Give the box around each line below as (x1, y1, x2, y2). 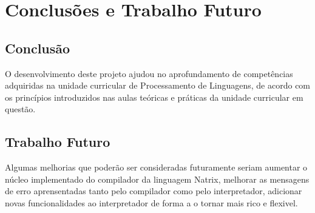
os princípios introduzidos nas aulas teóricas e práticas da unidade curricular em (5, 90, 303, 103)
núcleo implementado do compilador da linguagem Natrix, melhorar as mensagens (5, 172, 310, 185)
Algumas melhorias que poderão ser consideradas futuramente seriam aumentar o (5, 161, 308, 174)
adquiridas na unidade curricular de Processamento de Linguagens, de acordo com (5, 79, 311, 92)
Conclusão (5, 38, 70, 57)
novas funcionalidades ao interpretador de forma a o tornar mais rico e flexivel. (5, 196, 298, 209)
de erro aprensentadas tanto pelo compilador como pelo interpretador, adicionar (5, 184, 302, 197)
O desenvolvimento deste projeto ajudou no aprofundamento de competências (5, 67, 293, 79)
